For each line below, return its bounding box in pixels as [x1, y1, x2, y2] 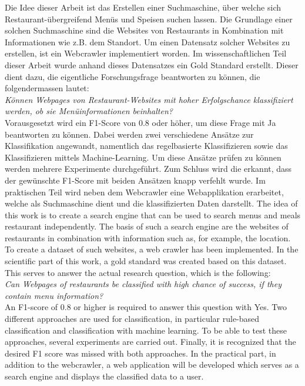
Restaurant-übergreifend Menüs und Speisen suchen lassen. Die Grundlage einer [5, 12, 293, 25]
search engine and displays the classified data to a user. [5, 370, 204, 382]
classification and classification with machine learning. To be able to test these [5, 324, 287, 336]
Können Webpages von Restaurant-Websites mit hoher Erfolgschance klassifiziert [5, 93, 293, 105]
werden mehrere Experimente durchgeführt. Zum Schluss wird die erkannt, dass [5, 162, 292, 175]
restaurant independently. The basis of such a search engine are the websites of [5, 220, 289, 232]
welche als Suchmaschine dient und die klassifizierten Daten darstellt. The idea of [5, 197, 298, 209]
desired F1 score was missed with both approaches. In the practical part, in [5, 347, 276, 359]
